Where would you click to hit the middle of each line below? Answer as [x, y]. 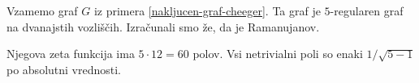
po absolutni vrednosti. [64, 69]
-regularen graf [367, 10]
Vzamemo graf [42, 10]
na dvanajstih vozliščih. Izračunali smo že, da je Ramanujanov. [163, 26]
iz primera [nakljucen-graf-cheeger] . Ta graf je [207, 10]
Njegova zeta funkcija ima [71, 54]
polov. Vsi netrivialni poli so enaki [278, 54]
